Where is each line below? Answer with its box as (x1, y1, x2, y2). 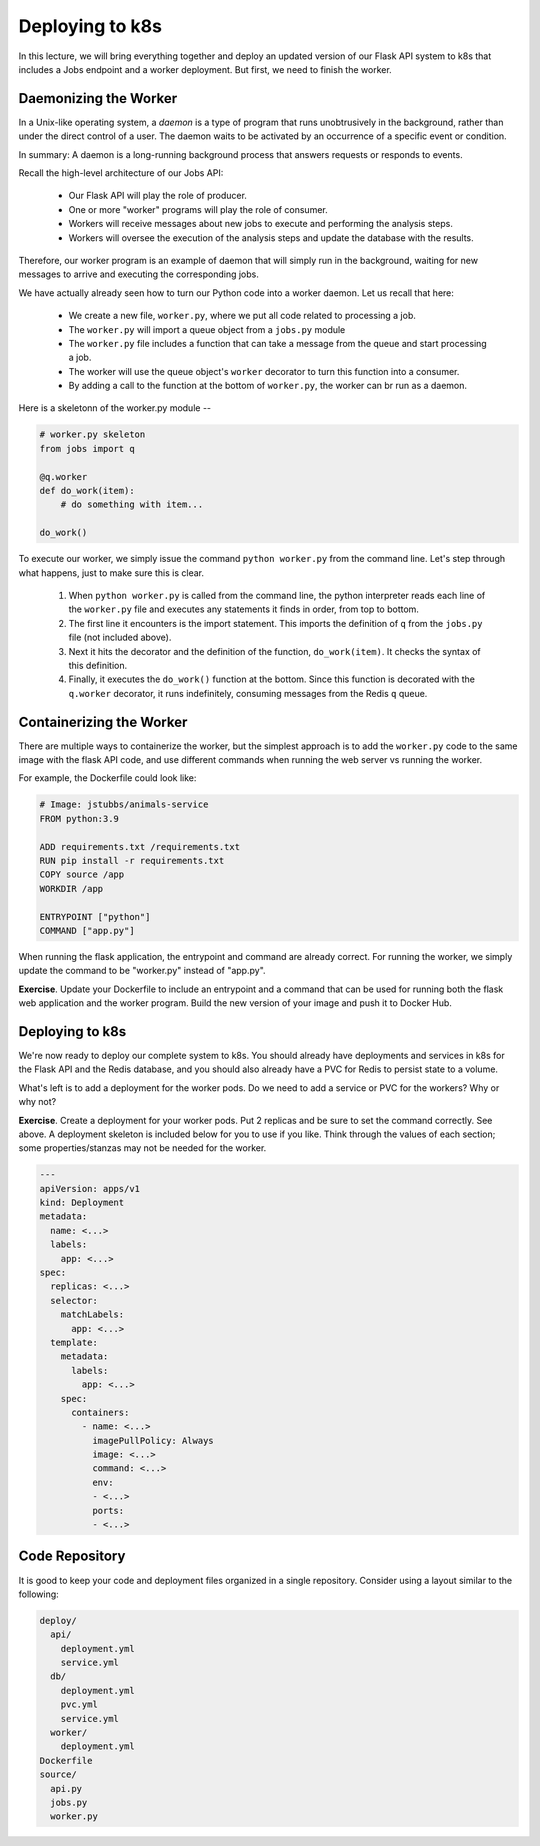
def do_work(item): (39, 485, 135, 497)
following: (18, 1588, 59, 1600)
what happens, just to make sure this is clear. (18, 566, 205, 579)
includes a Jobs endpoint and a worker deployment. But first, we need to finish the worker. (18, 63, 392, 75)
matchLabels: (60, 1309, 125, 1320)
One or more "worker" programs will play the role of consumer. (68, 203, 329, 215)
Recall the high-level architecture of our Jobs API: (18, 167, 224, 179)
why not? (18, 1096, 57, 1108)
